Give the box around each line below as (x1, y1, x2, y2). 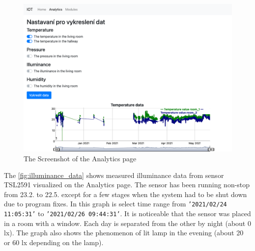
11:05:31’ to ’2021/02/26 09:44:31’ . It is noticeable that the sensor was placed (4, 208, 251, 219)
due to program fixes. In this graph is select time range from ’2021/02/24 (4, 199, 227, 209)
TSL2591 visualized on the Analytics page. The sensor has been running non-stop (4, 179, 250, 190)
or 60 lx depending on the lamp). (4, 237, 104, 247)
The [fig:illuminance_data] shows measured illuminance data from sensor (4, 170, 224, 180)
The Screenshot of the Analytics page (24, 153, 137, 164)
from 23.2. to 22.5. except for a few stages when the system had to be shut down (4, 189, 247, 199)
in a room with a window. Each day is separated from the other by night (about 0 (4, 218, 251, 228)
